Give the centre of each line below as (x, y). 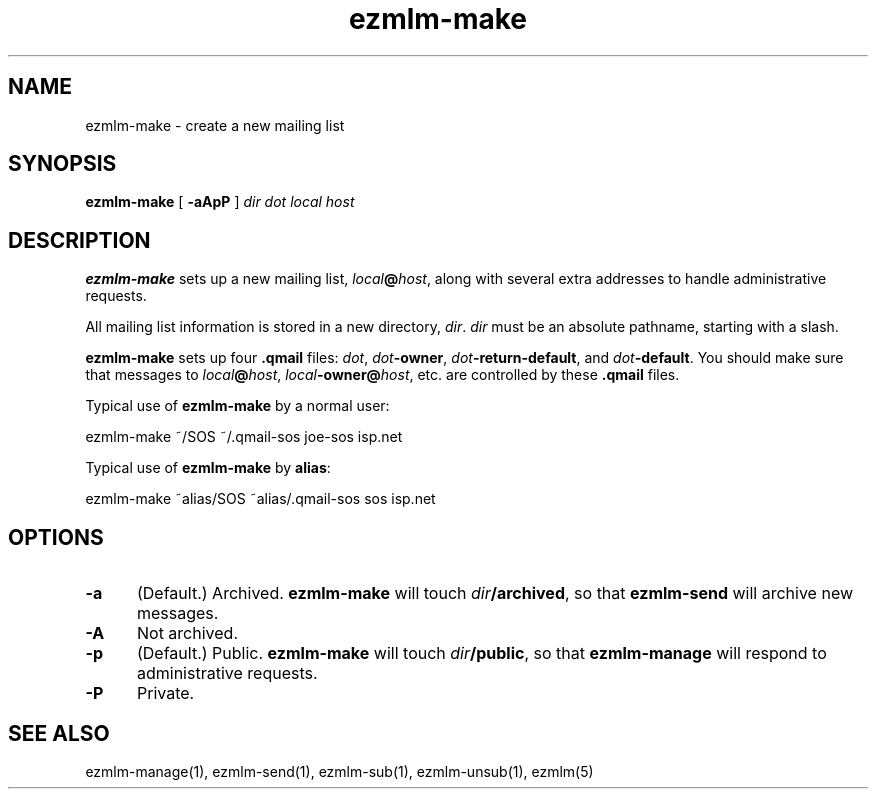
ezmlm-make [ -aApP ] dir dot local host (220, 202)
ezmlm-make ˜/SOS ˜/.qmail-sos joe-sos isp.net (244, 437)
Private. (165, 693)
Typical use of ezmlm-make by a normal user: (237, 406)
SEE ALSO (59, 733)
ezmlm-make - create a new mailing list (215, 125)
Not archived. (187, 633)
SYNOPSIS (62, 164)
